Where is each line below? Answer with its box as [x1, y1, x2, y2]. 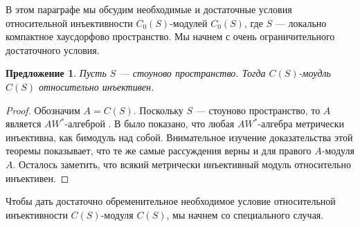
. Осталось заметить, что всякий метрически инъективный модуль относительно [12, 156, 351, 171]
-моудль [298, 66, 331, 80]
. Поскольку [133, 102, 183, 117]
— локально [275, 15, 327, 30]
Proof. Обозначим [6, 102, 80, 117]
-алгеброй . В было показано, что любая [64, 116, 235, 131]
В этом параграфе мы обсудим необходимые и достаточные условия [6, 2, 292, 16]
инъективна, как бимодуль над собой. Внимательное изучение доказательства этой [6, 129, 353, 144]
